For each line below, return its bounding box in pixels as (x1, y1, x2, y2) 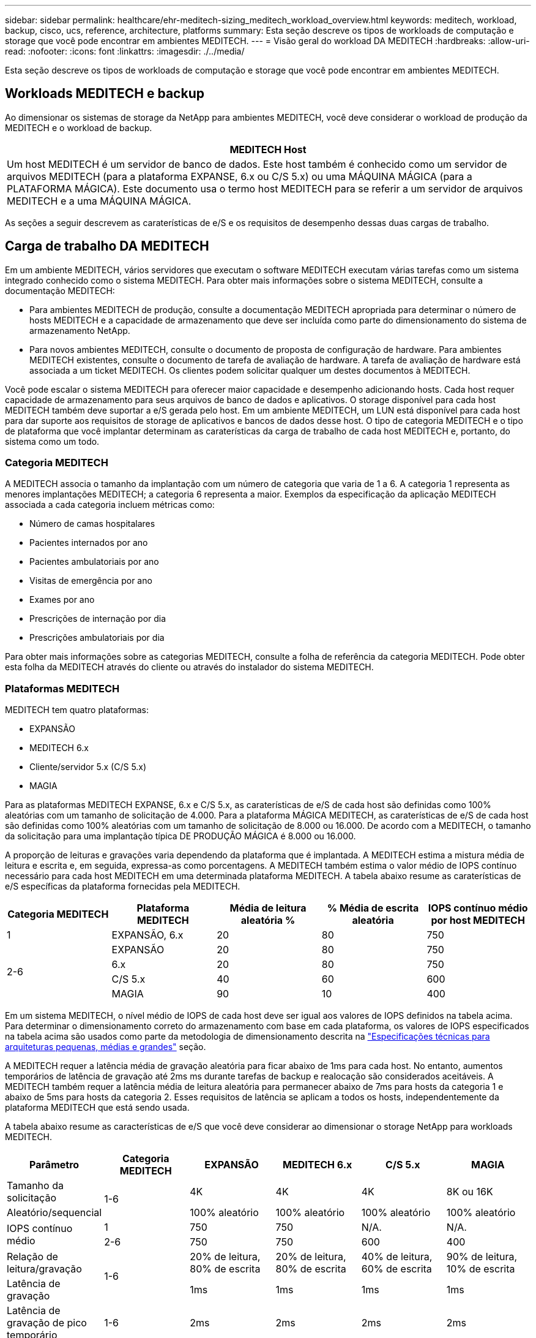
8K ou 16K (446, 1185, 493, 1198)
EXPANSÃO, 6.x (111, 929, 184, 942)
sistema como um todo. (5, 436, 100, 447)
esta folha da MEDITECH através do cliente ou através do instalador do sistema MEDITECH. (5, 662, 374, 673)
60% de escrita (361, 1263, 432, 1276)
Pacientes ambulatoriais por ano (29, 556, 159, 567)
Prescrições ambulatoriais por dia (29, 632, 165, 643)
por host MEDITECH (431, 914, 525, 927)
